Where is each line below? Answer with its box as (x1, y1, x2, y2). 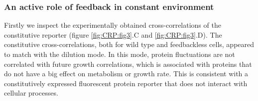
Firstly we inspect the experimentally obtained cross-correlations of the (4, 20, 221, 30)
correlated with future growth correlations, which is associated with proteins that (4, 58, 252, 69)
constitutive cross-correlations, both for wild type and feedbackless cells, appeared (4, 39, 255, 50)
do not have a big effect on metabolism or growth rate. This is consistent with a (4, 68, 249, 79)
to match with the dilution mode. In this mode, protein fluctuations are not (4, 49, 235, 59)
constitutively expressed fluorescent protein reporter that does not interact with (4, 78, 248, 88)
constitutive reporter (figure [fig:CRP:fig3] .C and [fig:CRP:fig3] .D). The (4, 29, 222, 40)
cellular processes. (4, 88, 58, 98)
